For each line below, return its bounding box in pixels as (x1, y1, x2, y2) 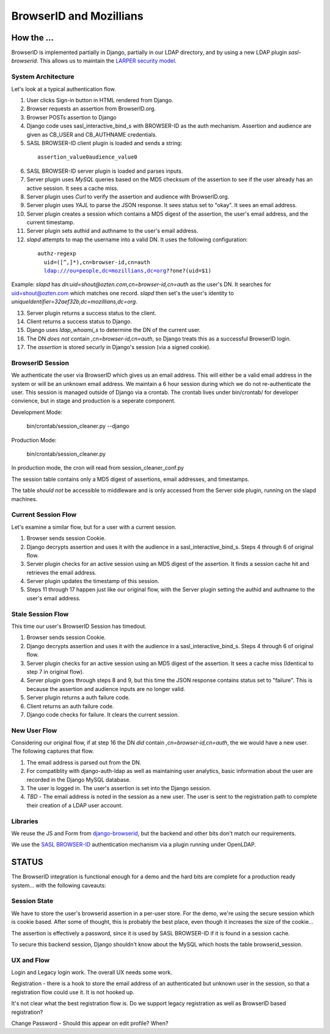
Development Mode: (11, 408, 63, 416)
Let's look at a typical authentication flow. (11, 85, 116, 92)
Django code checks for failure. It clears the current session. (26, 711, 180, 718)
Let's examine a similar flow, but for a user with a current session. (11, 523, 177, 530)
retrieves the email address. (26, 568, 97, 576)
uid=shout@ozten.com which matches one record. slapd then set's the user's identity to (11, 289, 234, 296)
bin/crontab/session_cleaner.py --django (26, 423, 130, 430)
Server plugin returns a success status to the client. (26, 309, 157, 317)
